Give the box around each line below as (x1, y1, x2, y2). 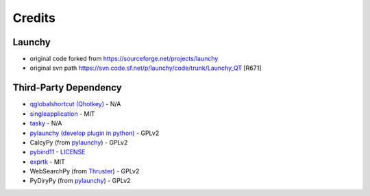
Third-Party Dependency (12, 82, 123, 94)
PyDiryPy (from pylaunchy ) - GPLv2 (29, 177, 131, 185)
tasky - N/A (29, 119, 62, 127)
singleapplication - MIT (29, 110, 95, 118)
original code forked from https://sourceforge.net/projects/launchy (29, 55, 219, 63)
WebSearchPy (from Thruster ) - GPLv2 (29, 167, 140, 175)
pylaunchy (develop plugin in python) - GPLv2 (29, 129, 160, 137)
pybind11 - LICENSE (29, 148, 86, 156)
